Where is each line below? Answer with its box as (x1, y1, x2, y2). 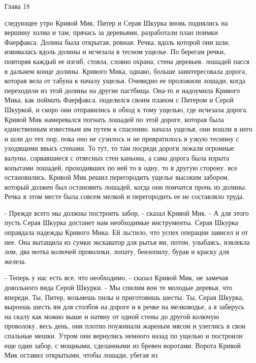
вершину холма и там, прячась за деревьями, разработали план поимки (4, 27, 218, 37)
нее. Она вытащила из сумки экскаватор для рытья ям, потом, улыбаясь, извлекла (4, 236, 250, 247)
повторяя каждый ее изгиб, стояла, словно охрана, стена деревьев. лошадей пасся (4, 56, 250, 66)
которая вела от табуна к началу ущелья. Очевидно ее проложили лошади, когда (4, 75, 246, 86)
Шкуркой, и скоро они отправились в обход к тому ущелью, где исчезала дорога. (4, 104, 248, 114)
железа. (4, 256, 27, 266)
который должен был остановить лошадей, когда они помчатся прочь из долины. (4, 181, 247, 192)
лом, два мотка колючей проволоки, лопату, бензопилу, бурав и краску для (4, 246, 229, 257)
